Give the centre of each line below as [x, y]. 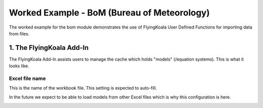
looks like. [19, 66]
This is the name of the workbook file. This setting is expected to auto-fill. [83, 88]
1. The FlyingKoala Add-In [49, 48]
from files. [19, 33]
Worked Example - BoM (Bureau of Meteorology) [109, 13]
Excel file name [28, 78]
